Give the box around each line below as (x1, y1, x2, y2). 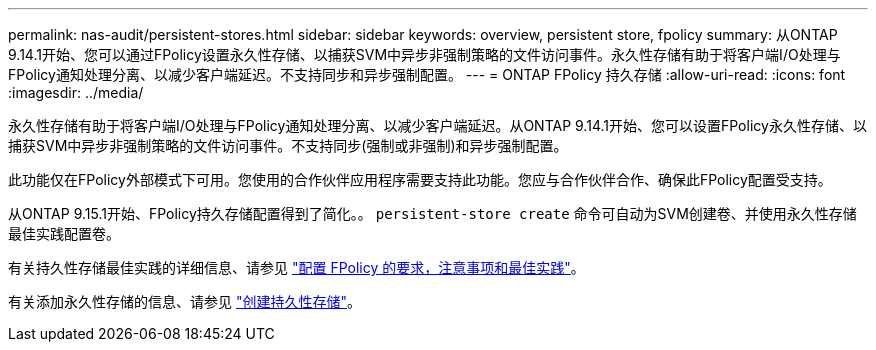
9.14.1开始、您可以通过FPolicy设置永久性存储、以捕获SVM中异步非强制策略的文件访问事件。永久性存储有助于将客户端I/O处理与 (8, 46, 841, 63)
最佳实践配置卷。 (8, 225, 120, 242)
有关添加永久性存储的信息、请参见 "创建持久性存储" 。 (8, 293, 361, 310)
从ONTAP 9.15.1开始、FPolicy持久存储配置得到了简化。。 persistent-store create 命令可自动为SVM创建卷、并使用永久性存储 (8, 205, 857, 222)
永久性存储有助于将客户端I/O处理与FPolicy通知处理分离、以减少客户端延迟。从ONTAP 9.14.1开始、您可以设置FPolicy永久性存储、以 (8, 117, 867, 134)
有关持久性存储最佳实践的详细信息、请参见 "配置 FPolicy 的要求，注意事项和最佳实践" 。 (8, 259, 585, 276)
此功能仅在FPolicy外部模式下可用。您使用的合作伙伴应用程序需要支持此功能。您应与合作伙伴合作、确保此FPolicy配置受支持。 (8, 171, 832, 188)
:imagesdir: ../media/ (8, 84, 144, 101)
